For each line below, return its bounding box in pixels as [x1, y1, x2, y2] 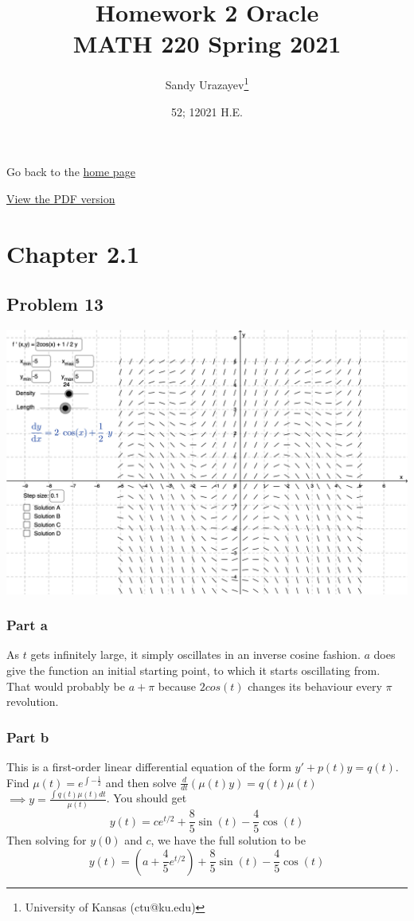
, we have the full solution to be [150, 832, 306, 848]
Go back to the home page [6, 163, 135, 180]
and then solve [105, 774, 177, 790]
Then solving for [6, 832, 87, 848]
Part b [6, 727, 49, 747]
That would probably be [6, 677, 126, 694]
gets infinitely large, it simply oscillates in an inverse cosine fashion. [30, 646, 361, 663]
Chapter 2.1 [6, 237, 140, 269]
